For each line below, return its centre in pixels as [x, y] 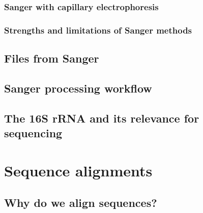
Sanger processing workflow [78, 88]
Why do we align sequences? [81, 203]
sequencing [33, 133]
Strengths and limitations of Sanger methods [98, 30]
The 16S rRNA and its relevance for [102, 118]
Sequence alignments [78, 170]
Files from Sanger [52, 58]
